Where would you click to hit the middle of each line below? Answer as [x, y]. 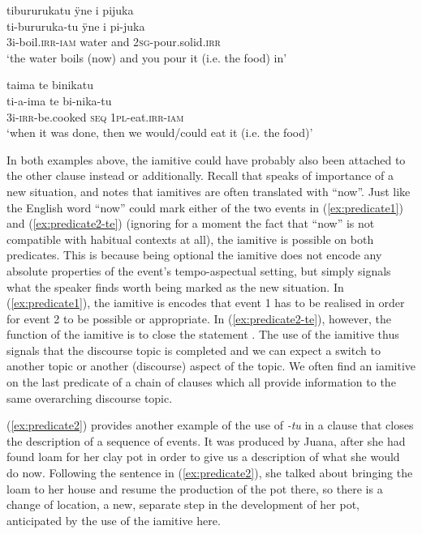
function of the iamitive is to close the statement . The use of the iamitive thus [203, 334]
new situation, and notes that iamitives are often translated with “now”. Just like [209, 191]
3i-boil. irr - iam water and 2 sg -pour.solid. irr [114, 42]
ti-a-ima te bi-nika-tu [59, 100]
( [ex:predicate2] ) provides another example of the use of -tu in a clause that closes [210, 425]
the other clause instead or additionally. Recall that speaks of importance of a [200, 175]
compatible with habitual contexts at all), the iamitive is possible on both [190, 239]
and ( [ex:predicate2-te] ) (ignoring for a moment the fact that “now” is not [191, 223]
